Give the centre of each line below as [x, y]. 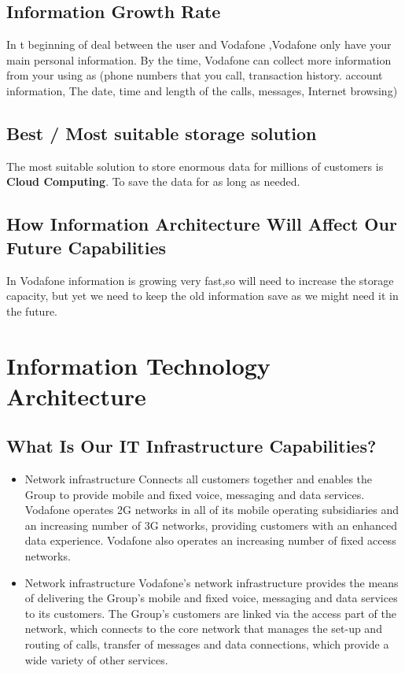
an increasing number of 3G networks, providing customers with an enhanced [211, 525]
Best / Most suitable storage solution [162, 133]
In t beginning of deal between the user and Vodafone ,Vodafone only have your [199, 44]
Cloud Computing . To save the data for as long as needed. [153, 181]
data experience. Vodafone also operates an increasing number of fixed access [210, 540]
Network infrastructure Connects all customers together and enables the [199, 479]
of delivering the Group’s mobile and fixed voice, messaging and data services [211, 598]
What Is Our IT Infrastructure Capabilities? [191, 446]
